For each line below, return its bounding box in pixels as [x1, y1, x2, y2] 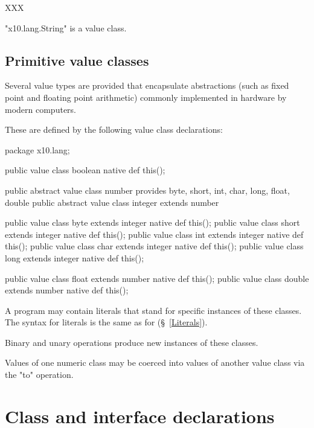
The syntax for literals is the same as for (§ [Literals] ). [5, 316, 208, 328]
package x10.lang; [5, 143, 70, 156]
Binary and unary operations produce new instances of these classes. [5, 336, 258, 348]
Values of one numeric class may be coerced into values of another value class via [5, 356, 305, 369]
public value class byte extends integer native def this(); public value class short [5, 216, 300, 229]
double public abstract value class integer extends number [5, 196, 219, 208]
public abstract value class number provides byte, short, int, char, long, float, [5, 184, 290, 196]
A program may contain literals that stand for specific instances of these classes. [5, 304, 302, 316]
